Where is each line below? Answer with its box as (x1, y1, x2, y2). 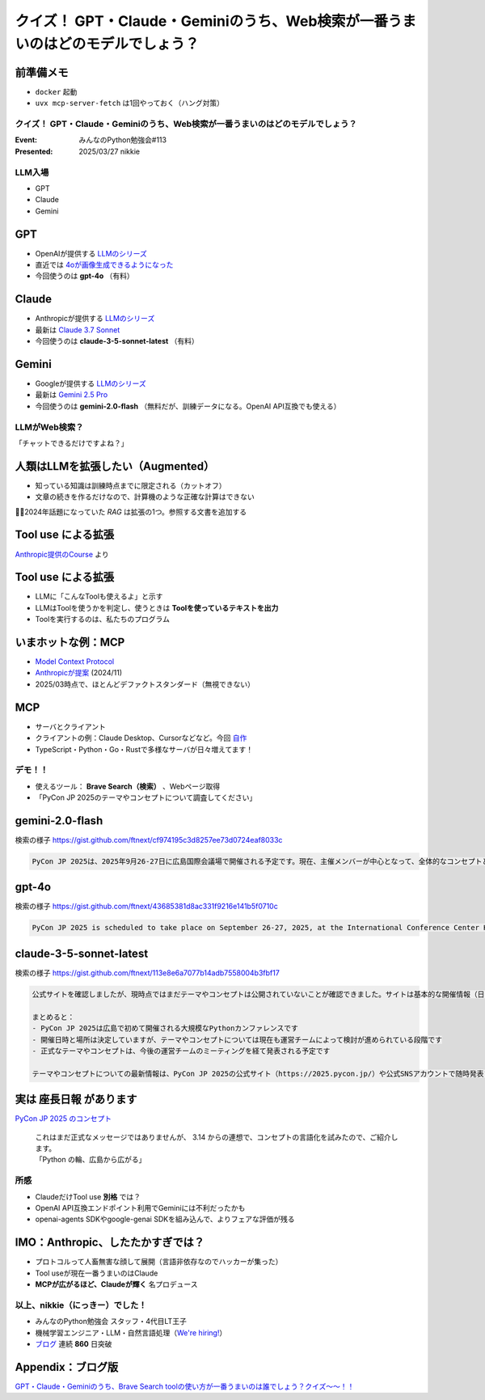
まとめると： (32, 1012, 75, 1021)
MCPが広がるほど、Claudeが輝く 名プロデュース (35, 1279, 198, 1289)
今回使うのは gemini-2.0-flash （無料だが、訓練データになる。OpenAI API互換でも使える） (35, 401, 341, 411)
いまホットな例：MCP (15, 636, 125, 649)
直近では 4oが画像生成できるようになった (35, 260, 174, 269)
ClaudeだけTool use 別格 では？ (35, 1191, 141, 1201)
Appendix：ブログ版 (15, 1360, 119, 1374)
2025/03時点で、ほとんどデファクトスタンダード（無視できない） (35, 679, 255, 689)
